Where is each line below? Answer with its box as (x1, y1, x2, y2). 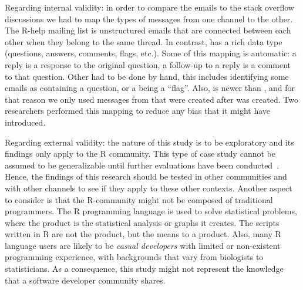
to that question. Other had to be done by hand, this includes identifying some (5, 70, 289, 82)
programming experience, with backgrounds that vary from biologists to (5, 251, 264, 263)
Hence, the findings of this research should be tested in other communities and (5, 170, 287, 183)
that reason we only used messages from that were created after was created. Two (5, 93, 298, 105)
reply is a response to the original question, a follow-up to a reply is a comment (5, 58, 291, 70)
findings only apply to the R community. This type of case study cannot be (5, 147, 275, 160)
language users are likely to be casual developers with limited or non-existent (5, 239, 281, 251)
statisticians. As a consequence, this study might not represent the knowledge (5, 262, 284, 275)
